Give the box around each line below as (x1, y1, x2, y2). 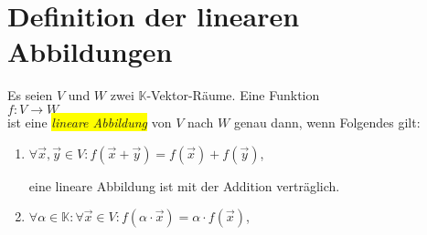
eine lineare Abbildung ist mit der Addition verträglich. (28, 176, 340, 195)
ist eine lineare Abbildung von (7, 112, 172, 131)
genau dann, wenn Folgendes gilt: (233, 112, 421, 131)
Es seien (7, 86, 53, 105)
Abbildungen (7, 33, 173, 70)
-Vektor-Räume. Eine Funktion (146, 86, 320, 105)
